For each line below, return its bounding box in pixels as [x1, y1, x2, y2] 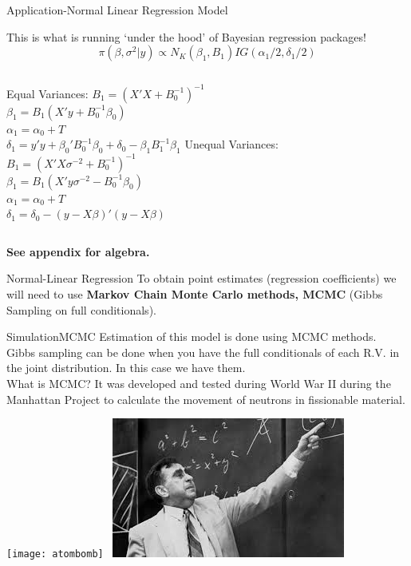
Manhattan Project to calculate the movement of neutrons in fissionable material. [6, 390, 405, 407]
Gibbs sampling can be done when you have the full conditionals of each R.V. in [6, 343, 400, 360]
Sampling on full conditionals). [6, 301, 156, 318]
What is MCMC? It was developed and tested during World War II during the [6, 374, 391, 391]
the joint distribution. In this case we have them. [6, 359, 246, 376]
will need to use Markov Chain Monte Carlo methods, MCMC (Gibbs [6, 285, 383, 302]
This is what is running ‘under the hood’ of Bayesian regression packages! [6, 28, 366, 45]
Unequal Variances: [184, 136, 279, 152]
